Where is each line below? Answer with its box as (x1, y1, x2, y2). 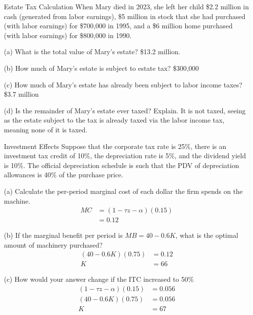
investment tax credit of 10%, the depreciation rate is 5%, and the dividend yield (4, 150, 246, 161)
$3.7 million (4, 89, 39, 99)
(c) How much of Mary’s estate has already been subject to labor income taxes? (4, 79, 242, 89)
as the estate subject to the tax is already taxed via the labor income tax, (4, 115, 225, 125)
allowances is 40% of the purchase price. (4, 169, 123, 180)
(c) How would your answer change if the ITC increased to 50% (4, 274, 194, 284)
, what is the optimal (175, 230, 238, 240)
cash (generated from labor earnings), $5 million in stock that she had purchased (4, 11, 246, 21)
